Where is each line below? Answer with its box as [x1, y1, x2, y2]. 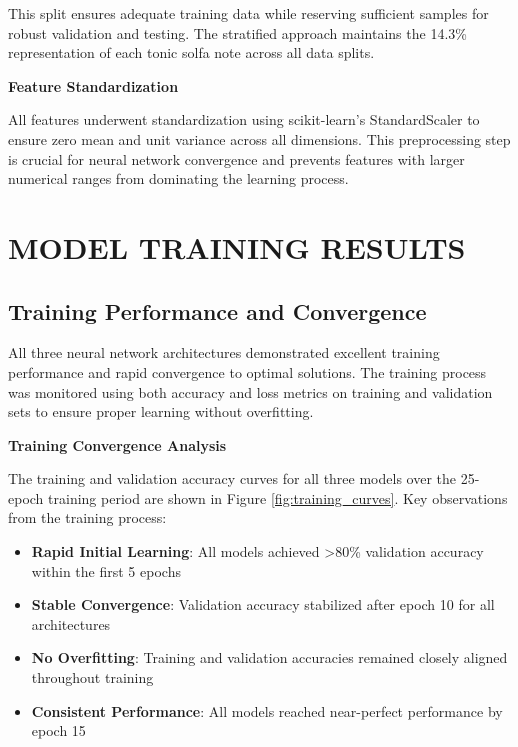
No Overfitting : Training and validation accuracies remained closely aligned [31, 647, 508, 668]
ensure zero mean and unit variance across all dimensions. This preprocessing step [8, 128, 511, 149]
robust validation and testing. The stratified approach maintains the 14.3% [8, 22, 467, 43]
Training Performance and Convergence [8, 295, 427, 326]
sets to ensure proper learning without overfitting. [8, 401, 314, 422]
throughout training [31, 667, 154, 688]
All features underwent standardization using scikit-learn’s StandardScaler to [8, 109, 480, 130]
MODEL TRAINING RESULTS [8, 226, 466, 267]
